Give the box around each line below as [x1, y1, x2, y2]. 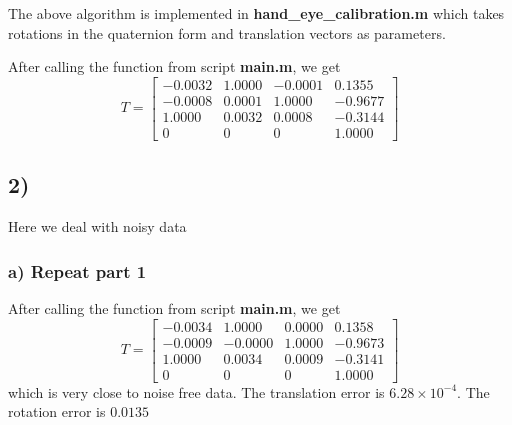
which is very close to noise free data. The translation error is [8, 381, 385, 402]
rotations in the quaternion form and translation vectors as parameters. [8, 22, 446, 43]
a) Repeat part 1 [8, 258, 147, 283]
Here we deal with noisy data [8, 216, 187, 237]
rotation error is [8, 401, 106, 422]
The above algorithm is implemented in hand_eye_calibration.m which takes [8, 3, 505, 23]
